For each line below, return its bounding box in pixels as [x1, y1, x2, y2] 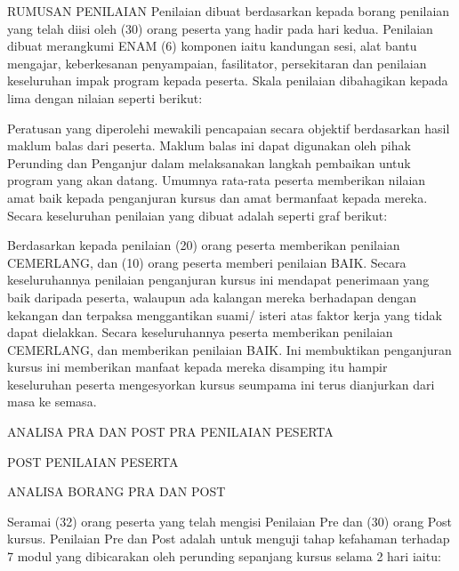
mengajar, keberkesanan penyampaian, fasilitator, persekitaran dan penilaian [7, 53, 427, 72]
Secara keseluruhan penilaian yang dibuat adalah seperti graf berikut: [7, 205, 388, 224]
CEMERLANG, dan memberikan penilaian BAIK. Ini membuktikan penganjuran [7, 340, 452, 358]
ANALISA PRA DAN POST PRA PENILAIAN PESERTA [7, 422, 334, 441]
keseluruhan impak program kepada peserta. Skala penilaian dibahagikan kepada [7, 71, 448, 90]
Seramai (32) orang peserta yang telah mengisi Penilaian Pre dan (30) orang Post [7, 511, 452, 530]
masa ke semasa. [7, 392, 97, 411]
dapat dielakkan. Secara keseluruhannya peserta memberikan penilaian [7, 323, 393, 342]
